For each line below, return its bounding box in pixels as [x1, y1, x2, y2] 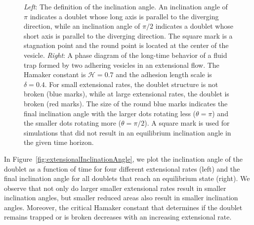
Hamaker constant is [24, 69, 86, 80]
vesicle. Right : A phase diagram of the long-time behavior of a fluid [24, 49, 227, 60]
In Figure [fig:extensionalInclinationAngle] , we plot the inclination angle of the [4, 153, 243, 164]
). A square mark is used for [144, 118, 230, 128]
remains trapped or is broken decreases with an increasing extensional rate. [4, 212, 232, 222]
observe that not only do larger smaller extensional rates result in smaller [4, 182, 226, 193]
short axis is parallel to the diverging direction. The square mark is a [24, 30, 233, 41]
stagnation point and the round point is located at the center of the [24, 40, 229, 50]
